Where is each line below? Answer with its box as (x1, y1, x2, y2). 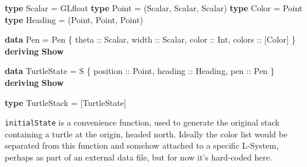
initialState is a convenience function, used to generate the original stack (5, 116, 280, 129)
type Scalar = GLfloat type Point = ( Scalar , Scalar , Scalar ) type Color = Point (5, 2, 303, 14)
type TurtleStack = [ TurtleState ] (5, 96, 126, 108)
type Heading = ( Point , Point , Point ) (5, 13, 143, 25)
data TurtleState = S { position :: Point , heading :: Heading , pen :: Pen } (5, 65, 275, 77)
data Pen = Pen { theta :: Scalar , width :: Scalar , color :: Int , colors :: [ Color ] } (5, 33, 296, 46)
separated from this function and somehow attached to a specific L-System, (5, 139, 279, 152)
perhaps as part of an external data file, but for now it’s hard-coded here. (5, 151, 273, 163)
